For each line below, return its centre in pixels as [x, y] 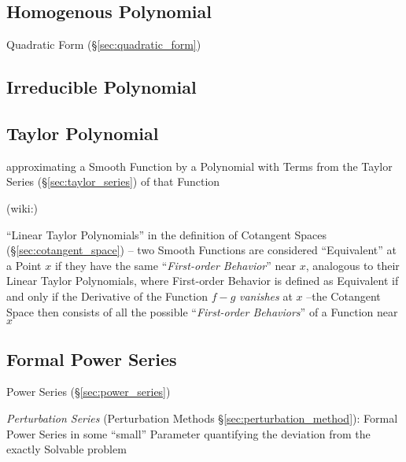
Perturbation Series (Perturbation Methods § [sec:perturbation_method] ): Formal [202, 418]
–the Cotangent [343, 296]
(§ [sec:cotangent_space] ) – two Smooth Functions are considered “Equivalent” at [201, 250]
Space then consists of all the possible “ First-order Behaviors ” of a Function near [202, 311]
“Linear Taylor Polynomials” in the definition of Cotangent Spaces [167, 234]
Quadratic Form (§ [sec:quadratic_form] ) [104, 44]
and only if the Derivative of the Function [107, 296]
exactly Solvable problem [66, 449]
